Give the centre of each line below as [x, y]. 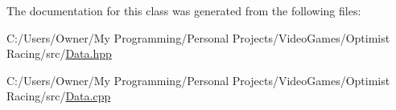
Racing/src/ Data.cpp [59, 96]
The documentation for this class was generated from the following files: [184, 10]
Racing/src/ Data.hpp [59, 53]
